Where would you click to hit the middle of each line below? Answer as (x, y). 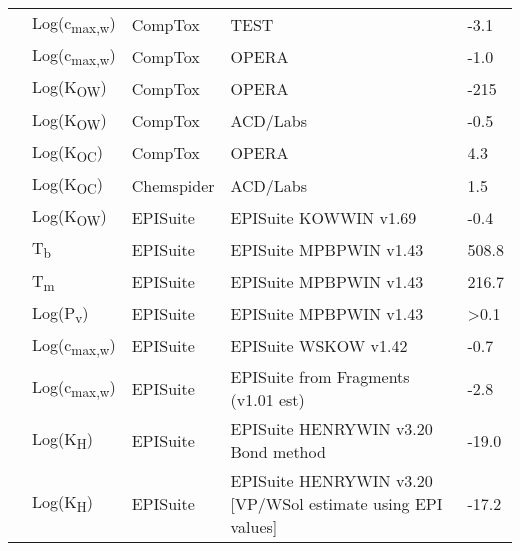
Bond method (278, 452)
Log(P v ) (60, 313)
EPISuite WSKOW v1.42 (319, 346)
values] (254, 527)
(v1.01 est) (267, 400)
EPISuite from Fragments (320, 377)
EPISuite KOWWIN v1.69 (323, 217)
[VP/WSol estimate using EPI (336, 504)
